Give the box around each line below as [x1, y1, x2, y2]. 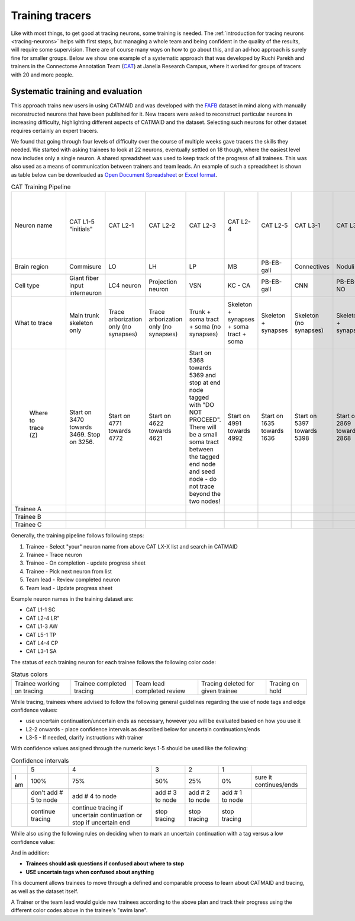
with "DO [189, 401, 215, 409]
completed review [135, 687, 186, 695]
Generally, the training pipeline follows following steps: [11, 532, 144, 539]
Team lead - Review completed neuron [25, 576, 121, 584]
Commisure [69, 263, 102, 271]
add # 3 [154, 789, 177, 797]
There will [189, 423, 217, 431]
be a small [189, 431, 218, 439]
